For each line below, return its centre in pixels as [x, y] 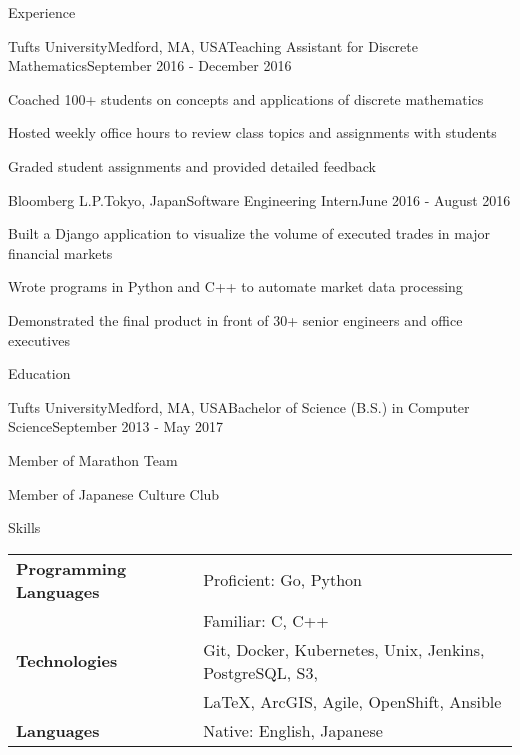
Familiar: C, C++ [266, 620]
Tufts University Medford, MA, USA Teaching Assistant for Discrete [213, 45]
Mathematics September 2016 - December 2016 [150, 65]
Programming [71, 568]
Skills [24, 527]
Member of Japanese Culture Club [114, 493]
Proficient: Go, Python [282, 580]
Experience [42, 12]
